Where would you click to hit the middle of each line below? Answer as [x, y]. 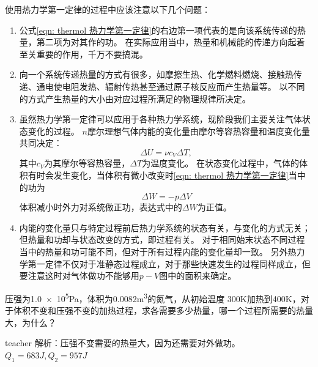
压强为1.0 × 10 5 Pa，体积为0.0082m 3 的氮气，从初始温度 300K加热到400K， [153, 297]
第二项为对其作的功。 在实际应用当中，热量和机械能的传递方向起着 [171, 42]
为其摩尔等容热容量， [87, 163]
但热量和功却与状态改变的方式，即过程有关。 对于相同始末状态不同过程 [162, 239]
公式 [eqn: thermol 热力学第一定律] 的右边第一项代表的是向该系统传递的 [158, 30]
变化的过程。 [54, 131]
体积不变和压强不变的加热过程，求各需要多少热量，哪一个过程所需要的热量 [163, 310]
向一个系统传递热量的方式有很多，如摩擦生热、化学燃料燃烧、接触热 [156, 74]
